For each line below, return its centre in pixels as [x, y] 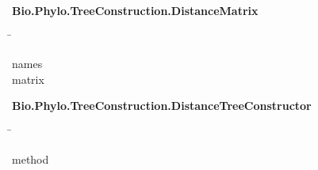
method [31, 159]
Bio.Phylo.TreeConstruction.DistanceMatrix [135, 10]
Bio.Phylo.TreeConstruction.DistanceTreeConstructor [162, 106]
